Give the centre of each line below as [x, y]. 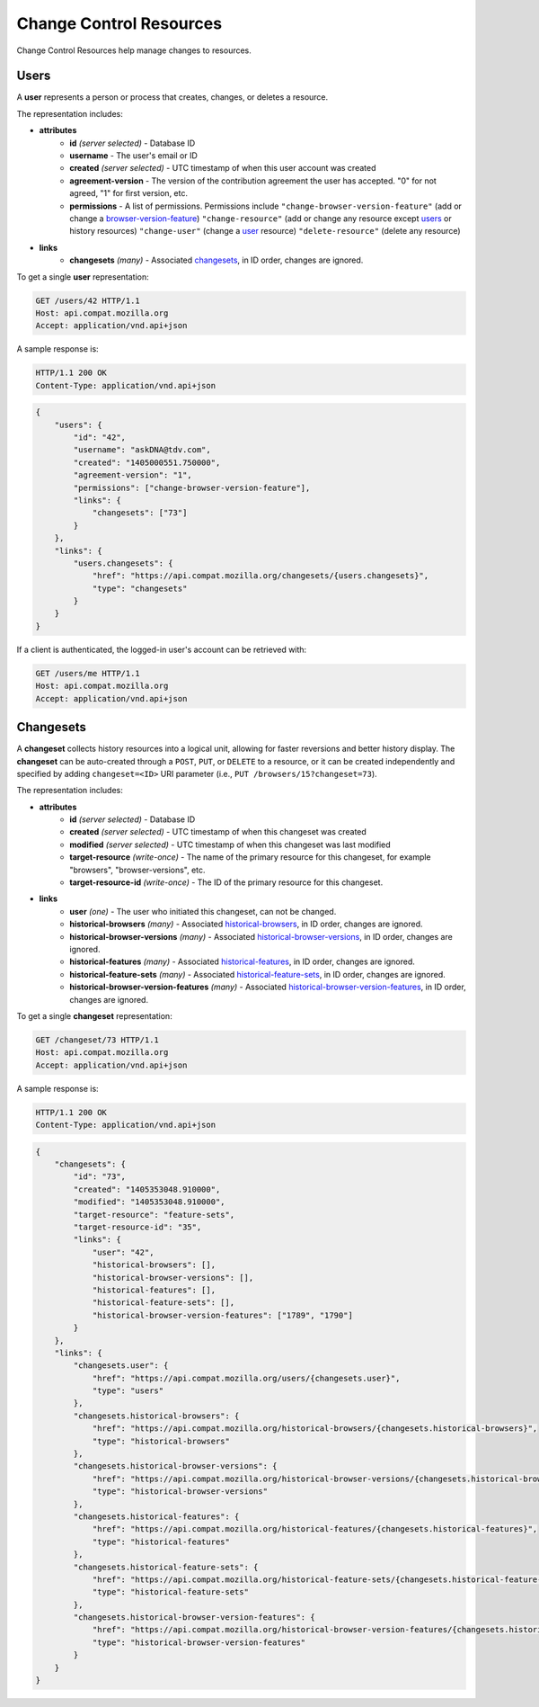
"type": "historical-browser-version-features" [199, 1642]
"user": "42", [123, 1252]
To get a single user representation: [83, 277]
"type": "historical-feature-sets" [170, 1592]
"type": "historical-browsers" [161, 1441]
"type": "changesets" [140, 588]
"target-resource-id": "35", [137, 1227]
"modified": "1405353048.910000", [149, 1202]
